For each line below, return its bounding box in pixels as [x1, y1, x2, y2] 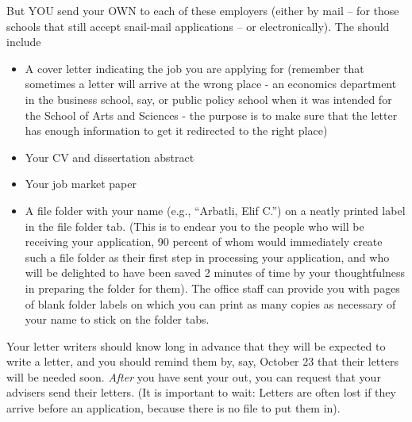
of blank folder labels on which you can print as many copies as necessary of [25, 295, 396, 312]
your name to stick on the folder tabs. [25, 311, 210, 328]
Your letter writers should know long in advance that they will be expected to [6, 337, 386, 354]
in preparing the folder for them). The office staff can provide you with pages [25, 279, 400, 296]
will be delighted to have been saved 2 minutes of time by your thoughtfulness [25, 264, 406, 281]
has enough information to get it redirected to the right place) [25, 122, 328, 139]
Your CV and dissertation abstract [25, 148, 194, 165]
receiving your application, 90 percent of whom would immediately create [25, 233, 383, 250]
